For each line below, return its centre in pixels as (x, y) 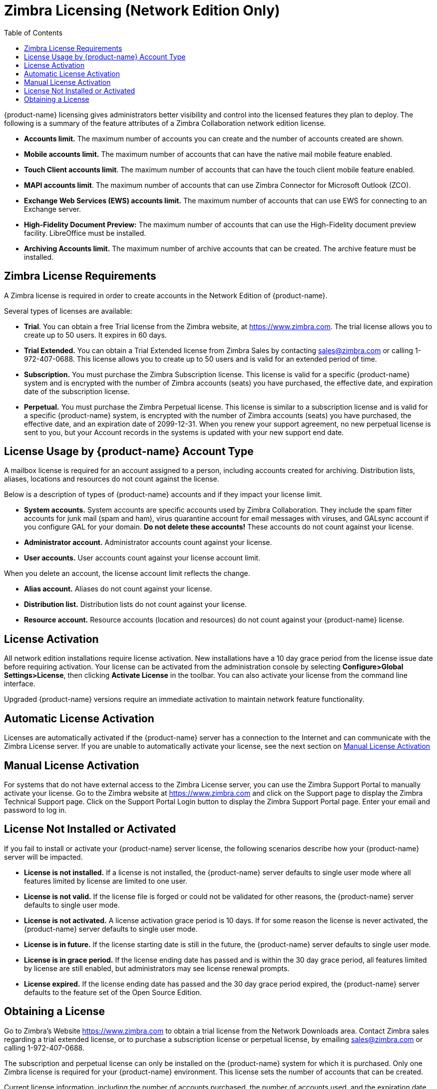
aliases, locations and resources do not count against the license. (112, 479)
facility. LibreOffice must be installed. (85, 233)
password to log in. (35, 810)
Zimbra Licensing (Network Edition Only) (142, 10)
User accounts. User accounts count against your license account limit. (142, 558)
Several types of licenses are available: (68, 311)
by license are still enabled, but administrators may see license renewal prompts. (157, 968)
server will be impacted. (43, 857)
